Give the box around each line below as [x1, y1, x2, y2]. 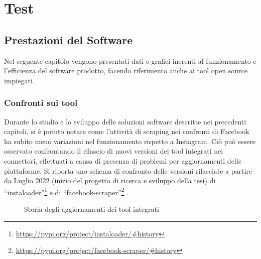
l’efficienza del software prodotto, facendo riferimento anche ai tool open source [4, 65, 247, 76]
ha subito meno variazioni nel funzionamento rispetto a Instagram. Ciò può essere [4, 136, 256, 146]
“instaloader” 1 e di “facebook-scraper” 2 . [4, 185, 129, 197]
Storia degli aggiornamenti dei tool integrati [24, 203, 159, 214]
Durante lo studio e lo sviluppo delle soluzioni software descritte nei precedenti [4, 116, 246, 126]
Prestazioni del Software [4, 32, 133, 47]
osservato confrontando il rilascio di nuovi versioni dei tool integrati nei [4, 146, 223, 156]
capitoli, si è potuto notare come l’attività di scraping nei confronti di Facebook [4, 126, 249, 137]
